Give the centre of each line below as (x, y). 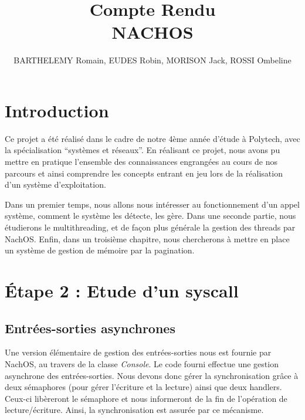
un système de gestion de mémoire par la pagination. (100, 250)
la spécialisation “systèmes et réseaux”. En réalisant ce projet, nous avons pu (143, 150)
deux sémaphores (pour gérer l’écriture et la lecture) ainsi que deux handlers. (143, 387)
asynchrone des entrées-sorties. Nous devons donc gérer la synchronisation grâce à (152, 375)
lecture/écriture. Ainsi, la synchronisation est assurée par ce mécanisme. (134, 410)
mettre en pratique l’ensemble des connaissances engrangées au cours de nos (141, 162)
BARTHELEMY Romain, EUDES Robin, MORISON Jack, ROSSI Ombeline (152, 60)
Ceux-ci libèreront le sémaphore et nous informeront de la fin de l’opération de (146, 398)
